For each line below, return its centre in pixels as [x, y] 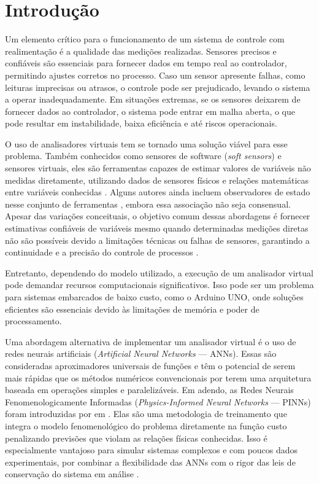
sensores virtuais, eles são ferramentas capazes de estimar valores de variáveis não [158, 168]
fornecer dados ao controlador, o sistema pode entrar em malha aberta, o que [150, 111]
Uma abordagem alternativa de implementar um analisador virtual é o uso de [151, 341]
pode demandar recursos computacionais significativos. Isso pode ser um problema [159, 285]
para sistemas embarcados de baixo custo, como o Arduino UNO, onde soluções [154, 297]
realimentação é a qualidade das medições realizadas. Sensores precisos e [141, 51]
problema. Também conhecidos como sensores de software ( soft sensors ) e [143, 156]
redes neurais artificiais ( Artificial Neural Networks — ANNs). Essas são [141, 353]
